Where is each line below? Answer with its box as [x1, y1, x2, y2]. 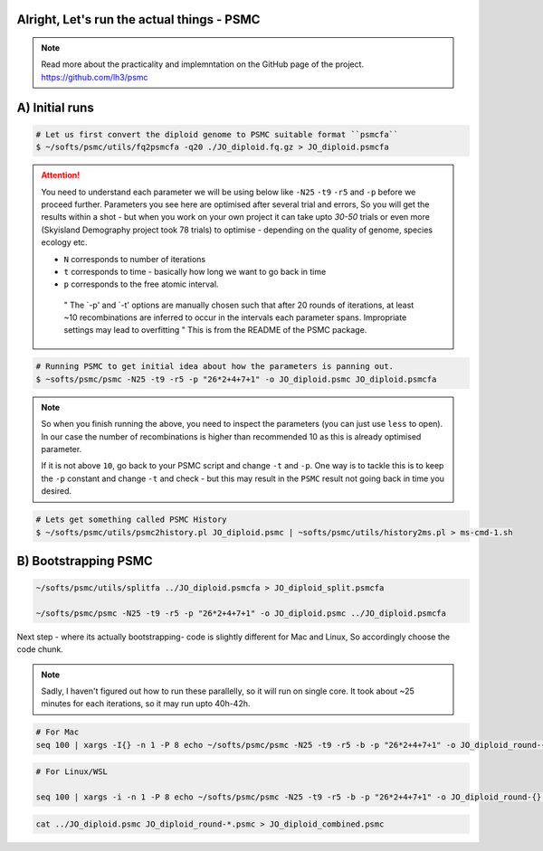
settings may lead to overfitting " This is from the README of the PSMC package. [63, 325, 367, 336]
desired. [41, 486, 72, 496]
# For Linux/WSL [35, 767, 109, 777]
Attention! [41, 170, 81, 181]
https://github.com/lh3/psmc [41, 71, 148, 82]
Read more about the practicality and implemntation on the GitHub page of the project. [41, 59, 365, 70]
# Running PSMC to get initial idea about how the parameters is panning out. [35, 362, 394, 372]
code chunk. [16, 644, 63, 655]
